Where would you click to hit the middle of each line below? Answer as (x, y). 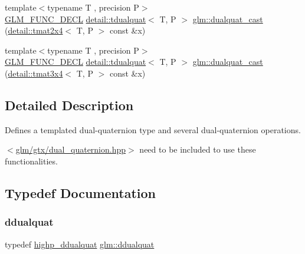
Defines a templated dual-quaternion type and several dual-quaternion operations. (153, 129)
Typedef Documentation (80, 192)
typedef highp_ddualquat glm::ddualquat (80, 244)
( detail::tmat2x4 (34, 30)
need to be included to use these (198, 149)
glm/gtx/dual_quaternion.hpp (71, 149)
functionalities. (31, 161)
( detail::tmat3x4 (34, 73)
